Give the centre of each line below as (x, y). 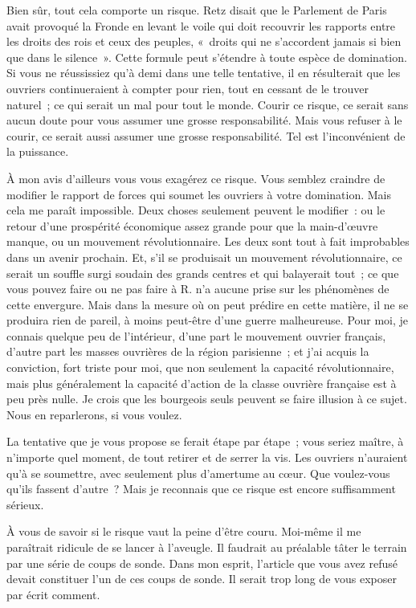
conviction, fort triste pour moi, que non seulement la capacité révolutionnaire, (200, 367)
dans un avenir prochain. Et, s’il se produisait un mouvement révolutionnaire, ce (204, 257)
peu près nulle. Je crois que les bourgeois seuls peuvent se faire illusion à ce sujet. (207, 399)
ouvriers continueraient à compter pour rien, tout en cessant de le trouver (188, 88)
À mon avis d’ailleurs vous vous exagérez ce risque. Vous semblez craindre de (196, 178)
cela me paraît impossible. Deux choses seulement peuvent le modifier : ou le (196, 210)
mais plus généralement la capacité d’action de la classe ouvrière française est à (202, 383)
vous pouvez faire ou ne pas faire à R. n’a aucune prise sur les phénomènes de (198, 289)
